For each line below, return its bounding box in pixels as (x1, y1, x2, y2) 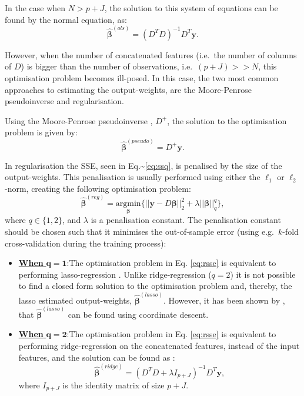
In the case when (5, 2, 66, 14)
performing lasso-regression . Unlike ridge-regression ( (18, 268, 212, 280)
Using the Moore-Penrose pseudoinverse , (5, 114, 153, 127)
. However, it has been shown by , (163, 294, 285, 306)
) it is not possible (230, 268, 296, 280)
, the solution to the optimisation (167, 114, 287, 127)
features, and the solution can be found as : (18, 351, 175, 363)
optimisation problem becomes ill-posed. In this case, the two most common (5, 72, 279, 84)
